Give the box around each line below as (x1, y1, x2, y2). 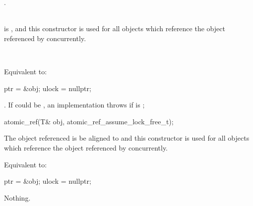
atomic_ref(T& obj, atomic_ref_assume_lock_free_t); (4, 116, 174, 126)
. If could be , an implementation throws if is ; (4, 100, 145, 110)
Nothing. (4, 192, 31, 203)
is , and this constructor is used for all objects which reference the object (4, 23, 225, 34)
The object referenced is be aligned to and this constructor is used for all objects (4, 133, 250, 143)
